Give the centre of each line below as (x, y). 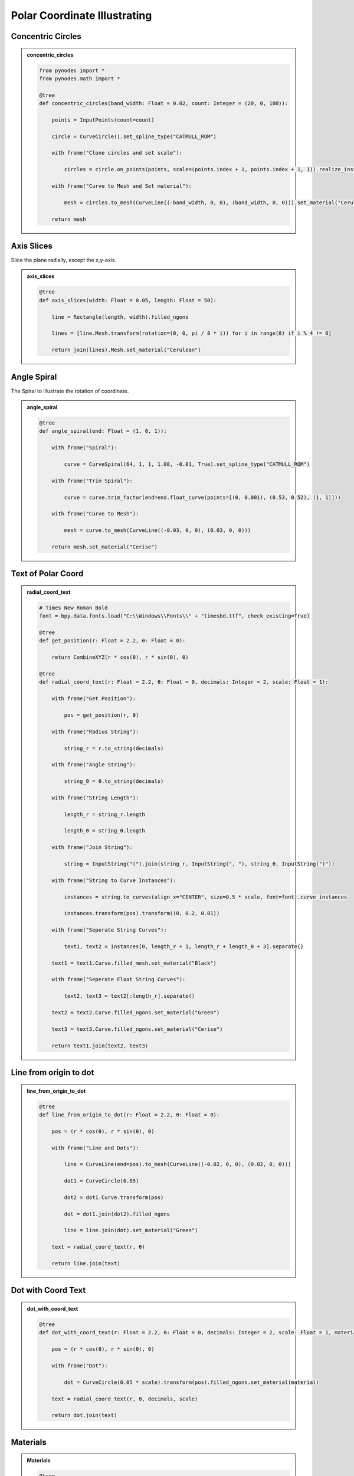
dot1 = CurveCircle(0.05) (101, 1181)
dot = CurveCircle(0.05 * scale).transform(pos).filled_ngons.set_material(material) (192, 1382)
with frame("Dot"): (80, 1366)
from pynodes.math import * (80, 79)
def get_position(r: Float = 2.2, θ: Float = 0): (112, 641)
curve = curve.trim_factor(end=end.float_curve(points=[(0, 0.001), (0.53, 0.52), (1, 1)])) (203, 497)
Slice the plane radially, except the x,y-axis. (64, 260)
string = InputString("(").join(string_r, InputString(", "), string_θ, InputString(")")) (199, 864)
